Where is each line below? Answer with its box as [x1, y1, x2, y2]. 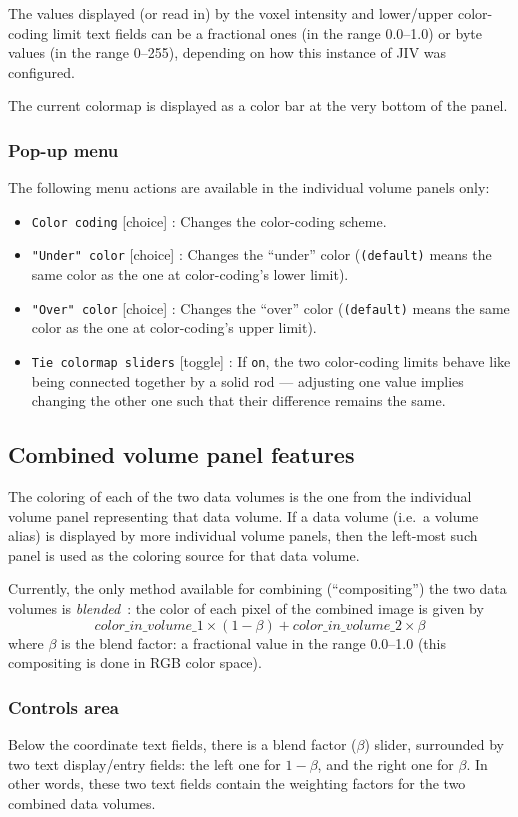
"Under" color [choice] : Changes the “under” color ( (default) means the [31, 244, 492, 265]
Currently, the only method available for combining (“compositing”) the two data [8, 578, 507, 599]
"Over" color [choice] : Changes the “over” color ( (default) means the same [31, 297, 510, 318]
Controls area [8, 694, 119, 719]
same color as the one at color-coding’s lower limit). [31, 264, 349, 285]
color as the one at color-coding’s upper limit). [31, 317, 317, 338]
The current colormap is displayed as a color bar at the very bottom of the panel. [8, 95, 508, 116]
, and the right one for [317, 753, 454, 774]
